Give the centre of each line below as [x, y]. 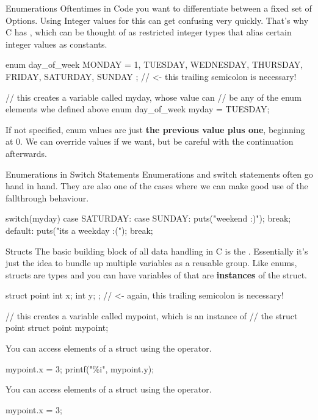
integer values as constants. [56, 44]
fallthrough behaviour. [47, 197]
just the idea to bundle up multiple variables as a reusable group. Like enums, [151, 263]
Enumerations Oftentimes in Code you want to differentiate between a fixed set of [159, 8]
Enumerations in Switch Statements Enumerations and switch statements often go [159, 174]
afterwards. [26, 153]
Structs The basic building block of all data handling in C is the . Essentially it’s [157, 251]
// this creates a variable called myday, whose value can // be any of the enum [154, 97]
